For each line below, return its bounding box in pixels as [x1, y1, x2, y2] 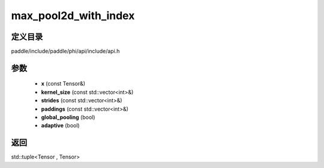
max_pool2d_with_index [11, 9, 135, 22]
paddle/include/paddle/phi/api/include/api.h [11, 48, 120, 55]
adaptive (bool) [41, 122, 80, 129]
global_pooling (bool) [41, 114, 95, 121]
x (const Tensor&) [41, 80, 86, 87]
